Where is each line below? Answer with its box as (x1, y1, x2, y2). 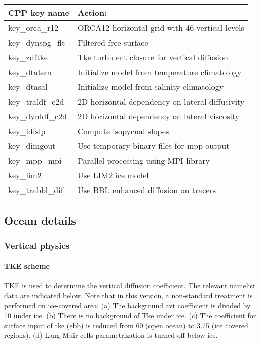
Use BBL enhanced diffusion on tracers (77, 184, 216, 196)
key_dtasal (8, 81, 48, 92)
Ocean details (4, 212, 76, 228)
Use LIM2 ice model (77, 169, 149, 181)
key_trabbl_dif (8, 184, 63, 196)
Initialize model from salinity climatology (77, 81, 224, 92)
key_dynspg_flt (8, 37, 65, 48)
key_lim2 (8, 169, 42, 181)
